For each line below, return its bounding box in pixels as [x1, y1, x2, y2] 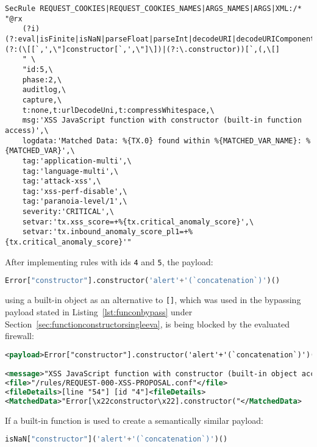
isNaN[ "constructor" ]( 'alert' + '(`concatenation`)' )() [5, 435, 228, 444]
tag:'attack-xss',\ [22, 177, 101, 186]
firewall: [5, 329, 34, 342]
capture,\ [22, 95, 62, 104]
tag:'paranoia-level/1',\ [22, 197, 127, 206]
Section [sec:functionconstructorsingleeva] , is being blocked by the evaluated [5, 317, 290, 330]
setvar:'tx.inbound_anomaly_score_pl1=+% [22, 227, 193, 237]
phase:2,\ [22, 75, 62, 84]
